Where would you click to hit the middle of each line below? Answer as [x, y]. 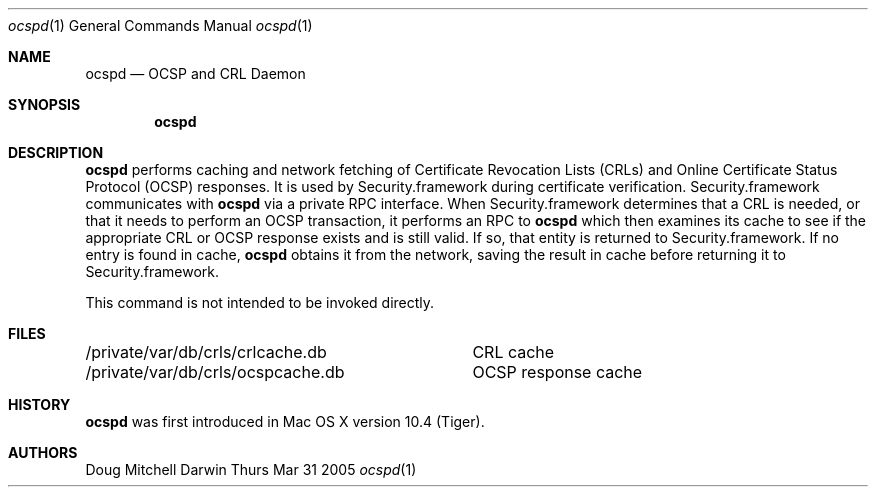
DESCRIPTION [56, 152]
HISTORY [39, 404]
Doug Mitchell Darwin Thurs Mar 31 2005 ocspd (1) [251, 469]
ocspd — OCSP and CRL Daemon [195, 73]
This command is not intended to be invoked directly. [260, 302]
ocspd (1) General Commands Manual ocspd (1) [160, 25]
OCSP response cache [557, 372]
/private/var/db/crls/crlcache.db [206, 352]
